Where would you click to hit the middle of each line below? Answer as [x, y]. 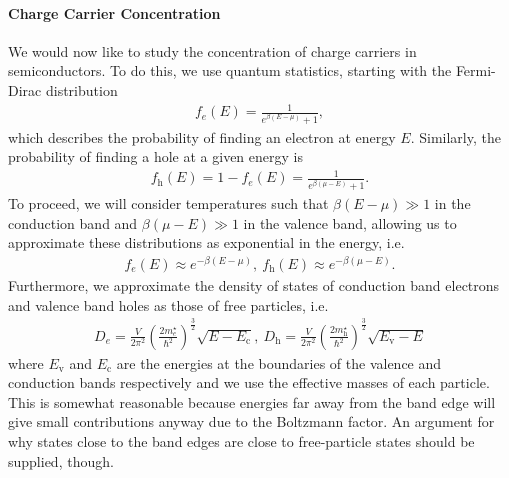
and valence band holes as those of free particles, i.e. [168, 304]
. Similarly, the [455, 136]
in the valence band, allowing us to [350, 222]
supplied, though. [61, 460]
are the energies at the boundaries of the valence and [279, 362]
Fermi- [475, 70]
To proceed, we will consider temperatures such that [168, 203]
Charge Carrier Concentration [114, 12]
